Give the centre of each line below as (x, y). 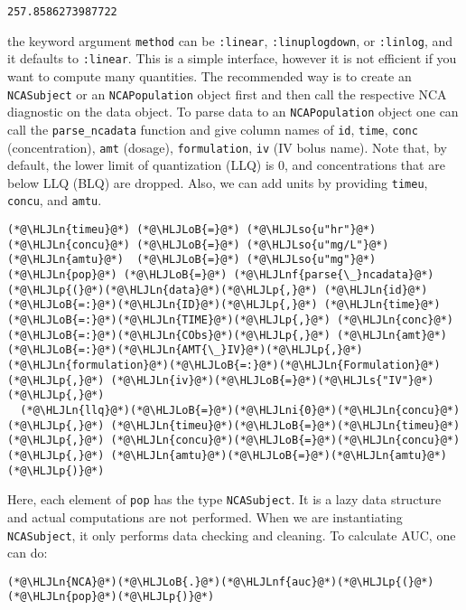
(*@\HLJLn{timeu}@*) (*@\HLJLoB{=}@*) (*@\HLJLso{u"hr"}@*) (192, 230)
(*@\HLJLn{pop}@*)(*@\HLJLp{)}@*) (111, 597)
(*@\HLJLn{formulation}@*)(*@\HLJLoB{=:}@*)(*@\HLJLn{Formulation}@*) (224, 365)
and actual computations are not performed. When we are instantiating (205, 516)
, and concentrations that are (364, 165)
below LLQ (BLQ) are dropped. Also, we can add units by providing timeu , (218, 182)
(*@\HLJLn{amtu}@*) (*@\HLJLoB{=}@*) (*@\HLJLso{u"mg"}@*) (192, 260)
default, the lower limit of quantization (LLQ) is (141, 165)
